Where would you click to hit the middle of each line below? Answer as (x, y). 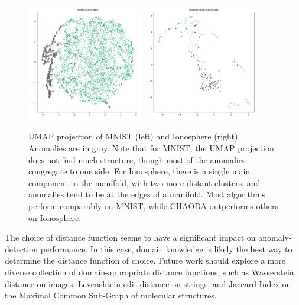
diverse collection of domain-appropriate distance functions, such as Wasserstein (149, 272)
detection (21, 249)
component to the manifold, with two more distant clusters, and (144, 182)
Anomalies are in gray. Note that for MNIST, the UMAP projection (151, 147)
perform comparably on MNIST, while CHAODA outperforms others (153, 205)
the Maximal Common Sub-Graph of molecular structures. (111, 295)
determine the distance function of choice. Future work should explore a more (145, 260)
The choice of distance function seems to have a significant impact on (130, 237)
